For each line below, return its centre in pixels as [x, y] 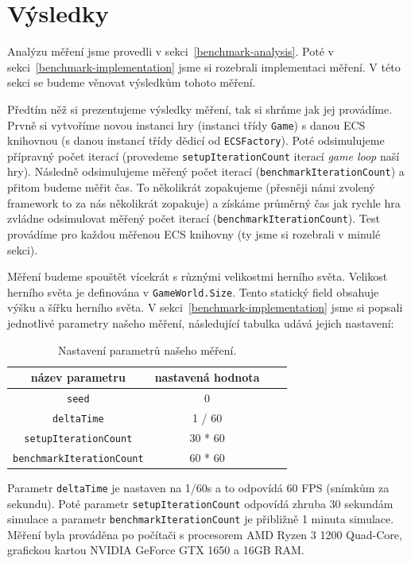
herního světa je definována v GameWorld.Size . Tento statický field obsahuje [193, 291]
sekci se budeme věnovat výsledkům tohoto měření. [132, 82]
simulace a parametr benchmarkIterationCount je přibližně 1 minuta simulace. [201, 519]
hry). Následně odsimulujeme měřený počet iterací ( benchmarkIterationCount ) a [206, 171]
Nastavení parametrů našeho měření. [147, 349]
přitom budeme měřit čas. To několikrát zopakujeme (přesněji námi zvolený [191, 187]
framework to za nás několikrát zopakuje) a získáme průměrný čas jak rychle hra [204, 202]
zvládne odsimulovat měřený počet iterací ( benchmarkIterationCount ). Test [194, 218]
